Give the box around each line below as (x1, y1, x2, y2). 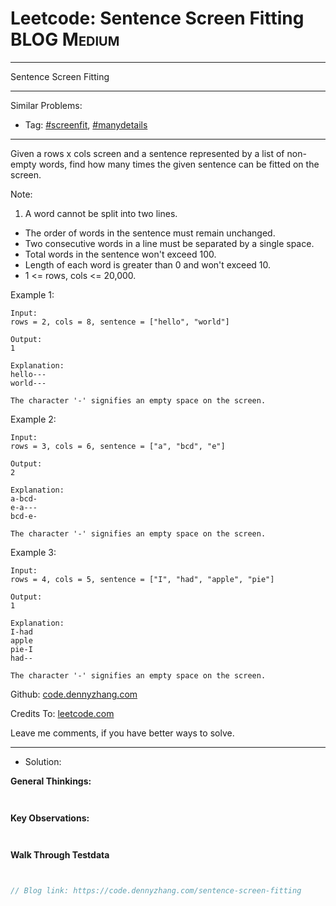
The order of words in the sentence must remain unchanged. (24, 227, 276, 239)
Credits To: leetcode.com (10, 707, 115, 719)
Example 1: (10, 288, 55, 301)
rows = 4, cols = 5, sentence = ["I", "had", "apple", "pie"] (10, 574, 275, 584)
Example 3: (10, 546, 57, 558)
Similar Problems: (10, 99, 83, 111)
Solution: (24, 755, 62, 767)
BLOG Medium (10, 28, 120, 51)
